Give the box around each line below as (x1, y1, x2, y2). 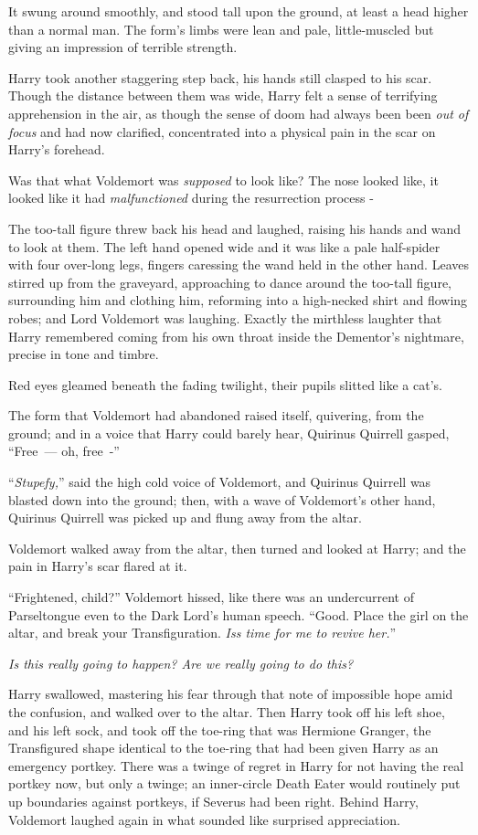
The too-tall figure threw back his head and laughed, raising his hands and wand (8, 218, 462, 238)
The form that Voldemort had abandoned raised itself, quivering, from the (8, 406, 424, 425)
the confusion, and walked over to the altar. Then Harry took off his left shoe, (8, 703, 445, 721)
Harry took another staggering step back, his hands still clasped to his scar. (8, 68, 432, 87)
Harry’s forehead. (8, 140, 105, 159)
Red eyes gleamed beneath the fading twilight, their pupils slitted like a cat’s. (8, 375, 442, 394)
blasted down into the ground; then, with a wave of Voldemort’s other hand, (8, 490, 436, 509)
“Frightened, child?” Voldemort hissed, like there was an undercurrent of (8, 587, 415, 607)
